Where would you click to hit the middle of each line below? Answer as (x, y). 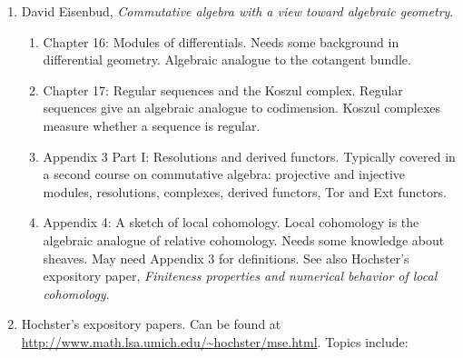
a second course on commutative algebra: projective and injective (224, 174)
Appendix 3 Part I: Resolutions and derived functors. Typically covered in (249, 156)
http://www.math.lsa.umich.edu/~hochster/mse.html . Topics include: (215, 341)
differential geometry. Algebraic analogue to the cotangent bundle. (227, 60)
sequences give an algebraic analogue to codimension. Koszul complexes (242, 108)
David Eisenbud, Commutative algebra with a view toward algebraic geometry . (237, 11)
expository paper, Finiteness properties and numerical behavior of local (240, 276)
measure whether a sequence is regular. (152, 125)
